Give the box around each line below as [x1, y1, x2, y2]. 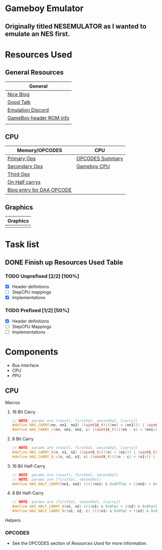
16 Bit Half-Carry [12, 463, 45, 469]
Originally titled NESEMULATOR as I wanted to [5, 22, 147, 31]
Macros [5, 399, 20, 405]
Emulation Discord [7, 107, 49, 113]
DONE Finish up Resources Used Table [5, 258, 123, 266]
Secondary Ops [7, 163, 43, 170]
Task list [5, 239, 40, 250]
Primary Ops [7, 155, 36, 162]
